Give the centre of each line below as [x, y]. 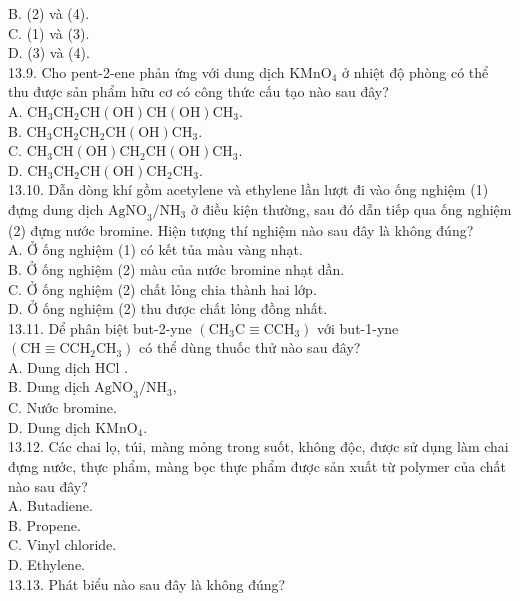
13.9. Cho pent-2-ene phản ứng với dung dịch [146, 71]
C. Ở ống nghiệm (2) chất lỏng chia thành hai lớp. [162, 288]
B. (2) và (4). [49, 13]
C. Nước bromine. [62, 407]
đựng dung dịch [56, 208]
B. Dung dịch [49, 386]
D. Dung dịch [49, 426]
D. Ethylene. [47, 564]
